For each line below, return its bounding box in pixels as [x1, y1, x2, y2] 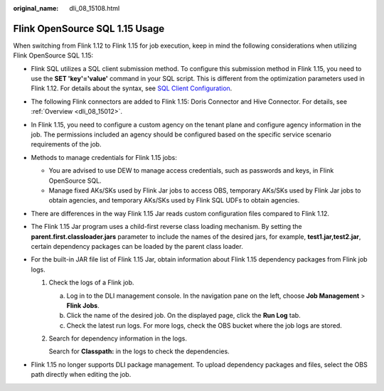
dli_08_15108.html [69, 4, 120, 12]
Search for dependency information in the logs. [48, 334, 188, 343]
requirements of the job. [31, 140, 102, 149]
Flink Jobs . [66, 301, 100, 309]
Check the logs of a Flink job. [48, 278, 134, 287]
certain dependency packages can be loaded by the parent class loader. [31, 242, 243, 250]
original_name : [13, 4, 59, 12]
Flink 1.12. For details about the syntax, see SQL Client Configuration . [31, 84, 233, 92]
